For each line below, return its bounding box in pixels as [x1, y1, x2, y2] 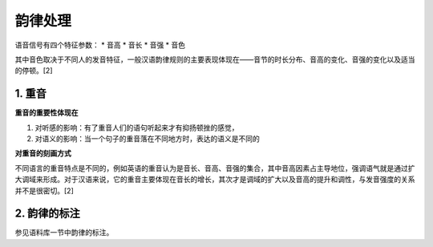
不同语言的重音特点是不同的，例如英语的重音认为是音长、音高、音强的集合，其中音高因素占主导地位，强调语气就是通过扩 [14, 163, 415, 172]
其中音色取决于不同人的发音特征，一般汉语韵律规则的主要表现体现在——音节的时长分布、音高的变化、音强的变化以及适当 [14, 55, 415, 64]
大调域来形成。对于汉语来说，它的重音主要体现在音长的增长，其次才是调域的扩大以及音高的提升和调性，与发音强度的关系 [14, 175, 415, 184]
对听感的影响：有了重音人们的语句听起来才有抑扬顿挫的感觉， [34, 123, 239, 132]
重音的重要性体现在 [14, 108, 79, 118]
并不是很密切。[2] [14, 185, 74, 196]
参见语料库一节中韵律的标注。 [14, 228, 114, 237]
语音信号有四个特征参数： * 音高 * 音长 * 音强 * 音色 [14, 40, 186, 50]
